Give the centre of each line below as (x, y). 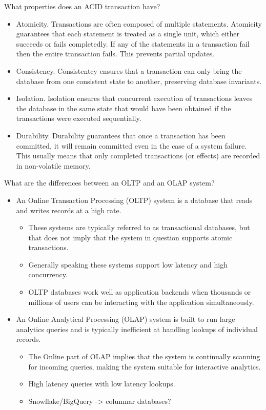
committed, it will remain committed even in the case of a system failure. (131, 145)
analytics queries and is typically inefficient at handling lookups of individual (137, 329)
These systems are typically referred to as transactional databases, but (139, 227)
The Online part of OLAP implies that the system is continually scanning (144, 356)
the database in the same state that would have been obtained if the (124, 108)
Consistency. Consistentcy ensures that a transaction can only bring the (129, 70)
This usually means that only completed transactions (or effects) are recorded (138, 156)
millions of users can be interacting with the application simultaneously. (141, 302)
